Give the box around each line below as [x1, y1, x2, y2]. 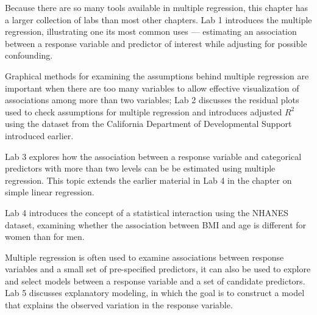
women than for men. [5, 230, 85, 243]
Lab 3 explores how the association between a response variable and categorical [5, 150, 302, 162]
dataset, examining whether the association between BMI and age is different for [5, 218, 307, 231]
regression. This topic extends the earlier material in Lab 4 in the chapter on [5, 173, 292, 186]
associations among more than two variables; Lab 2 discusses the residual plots [5, 93, 299, 106]
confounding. [5, 49, 53, 62]
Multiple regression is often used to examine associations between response [5, 250, 284, 263]
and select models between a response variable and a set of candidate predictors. [5, 274, 305, 287]
